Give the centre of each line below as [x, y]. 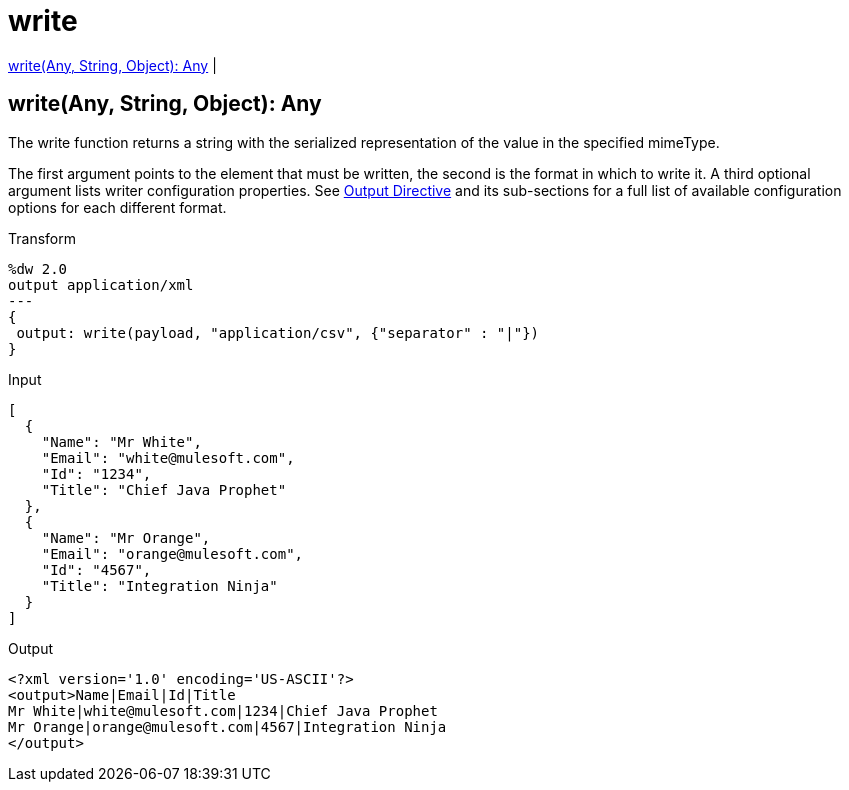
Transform [42, 238]
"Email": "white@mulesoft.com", [168, 457]
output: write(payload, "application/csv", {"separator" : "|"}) [278, 332]
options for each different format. [117, 207]
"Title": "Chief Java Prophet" [164, 489]
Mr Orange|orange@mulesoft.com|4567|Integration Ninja [227, 726]
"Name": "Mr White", [121, 441]
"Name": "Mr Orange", [126, 537]
